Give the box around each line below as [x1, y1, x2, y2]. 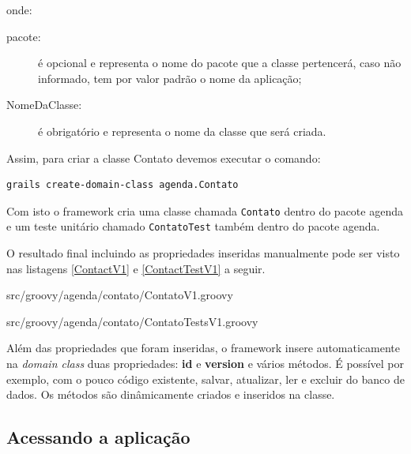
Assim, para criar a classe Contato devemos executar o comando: [6, 149, 321, 166]
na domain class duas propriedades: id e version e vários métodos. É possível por [6, 355, 404, 372]
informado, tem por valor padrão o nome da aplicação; [38, 69, 302, 86]
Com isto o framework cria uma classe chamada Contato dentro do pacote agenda [6, 202, 403, 219]
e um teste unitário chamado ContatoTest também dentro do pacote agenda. [6, 218, 380, 235]
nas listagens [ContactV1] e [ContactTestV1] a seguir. [6, 260, 266, 276]
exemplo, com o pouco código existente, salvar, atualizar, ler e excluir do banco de [6, 370, 405, 387]
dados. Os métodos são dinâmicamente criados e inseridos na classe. [6, 386, 335, 403]
